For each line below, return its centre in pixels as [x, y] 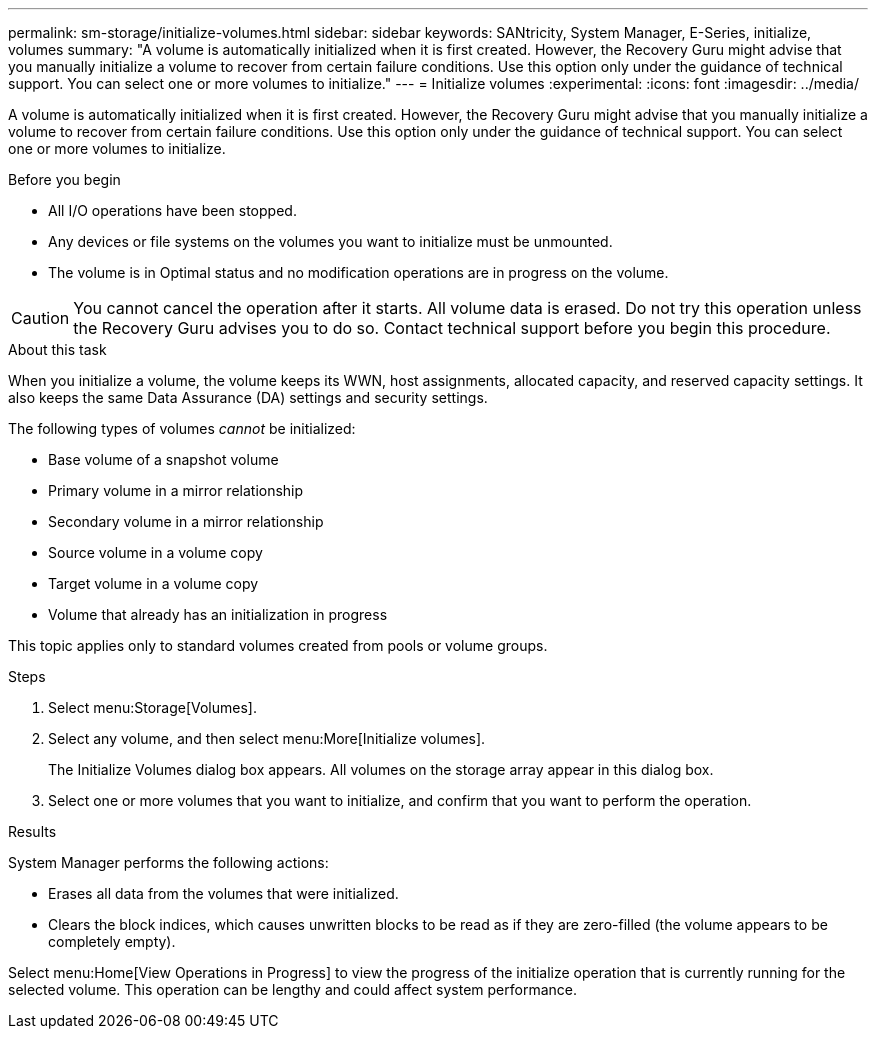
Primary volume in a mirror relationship [176, 490]
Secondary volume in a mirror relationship [186, 521]
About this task [57, 349]
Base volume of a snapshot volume [163, 459]
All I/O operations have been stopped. [172, 210]
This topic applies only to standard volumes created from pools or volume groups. [278, 645]
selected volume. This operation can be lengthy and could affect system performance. [292, 989]
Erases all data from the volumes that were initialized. [223, 893]
